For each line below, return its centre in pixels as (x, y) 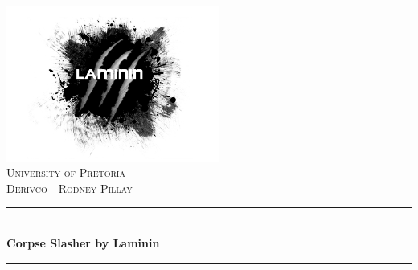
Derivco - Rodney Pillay (70, 188)
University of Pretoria (66, 172)
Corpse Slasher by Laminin (83, 243)
